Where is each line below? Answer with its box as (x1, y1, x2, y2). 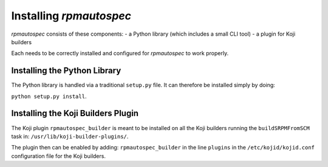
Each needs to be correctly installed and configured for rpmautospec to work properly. (11, 50, 229, 57)
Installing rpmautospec (11, 9, 132, 22)
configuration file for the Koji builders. (11, 152, 106, 160)
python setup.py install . (11, 93, 87, 100)
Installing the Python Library (11, 65, 121, 76)
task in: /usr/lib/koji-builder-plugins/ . (11, 133, 129, 140)
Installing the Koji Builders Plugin (11, 108, 139, 119)
